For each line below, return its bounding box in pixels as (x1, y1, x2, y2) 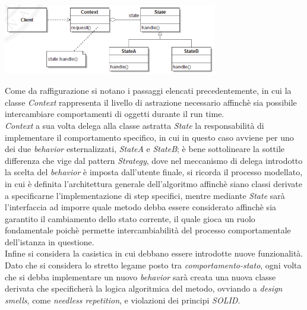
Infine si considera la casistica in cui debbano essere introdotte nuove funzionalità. (5, 247, 303, 260)
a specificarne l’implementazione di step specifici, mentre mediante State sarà (5, 189, 285, 201)
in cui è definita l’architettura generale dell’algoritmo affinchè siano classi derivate (5, 177, 302, 189)
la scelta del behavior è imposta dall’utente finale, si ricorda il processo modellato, (5, 166, 303, 178)
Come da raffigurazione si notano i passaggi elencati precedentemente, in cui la (5, 84, 292, 97)
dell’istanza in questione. (5, 235, 94, 248)
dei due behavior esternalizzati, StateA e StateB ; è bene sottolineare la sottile (5, 143, 285, 155)
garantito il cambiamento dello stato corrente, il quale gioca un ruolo (5, 212, 255, 224)
